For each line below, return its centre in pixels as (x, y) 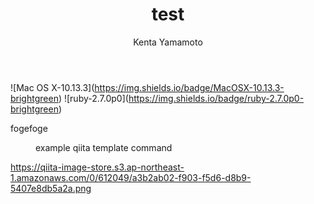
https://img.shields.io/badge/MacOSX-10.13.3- (189, 87)
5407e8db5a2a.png (51, 188)
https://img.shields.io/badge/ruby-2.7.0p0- (216, 98)
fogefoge (29, 128)
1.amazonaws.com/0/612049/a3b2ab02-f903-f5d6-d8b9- (131, 177)
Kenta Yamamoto (168, 42)
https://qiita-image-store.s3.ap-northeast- (97, 167)
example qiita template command (104, 147)
